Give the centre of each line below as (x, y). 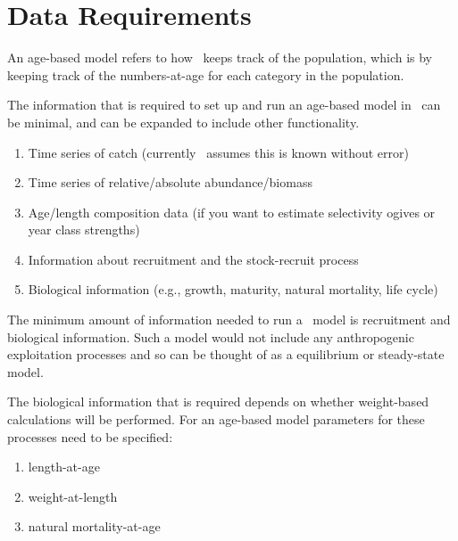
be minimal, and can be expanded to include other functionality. (183, 122)
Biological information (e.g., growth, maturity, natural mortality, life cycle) (233, 289)
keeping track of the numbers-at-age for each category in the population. (206, 74)
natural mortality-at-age (94, 526)
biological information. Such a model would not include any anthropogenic (211, 336)
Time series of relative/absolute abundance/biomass (170, 182)
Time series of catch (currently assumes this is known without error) (218, 152)
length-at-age (64, 467)
